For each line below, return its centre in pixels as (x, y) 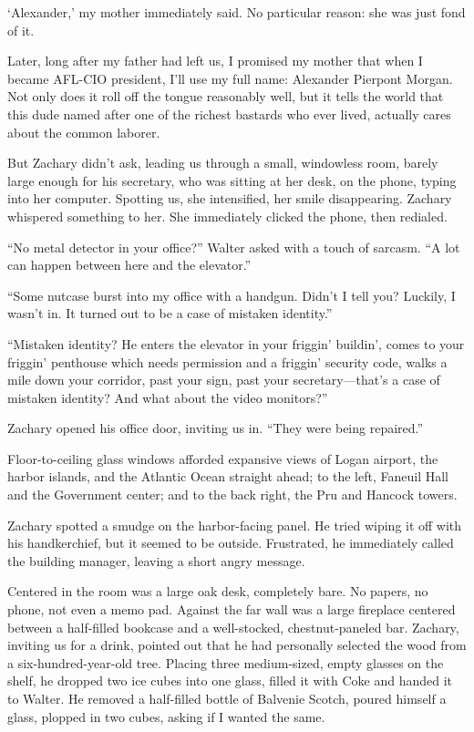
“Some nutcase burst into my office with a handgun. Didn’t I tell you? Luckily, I (232, 295)
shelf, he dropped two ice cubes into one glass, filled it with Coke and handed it (230, 680)
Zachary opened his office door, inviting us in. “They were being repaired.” (216, 428)
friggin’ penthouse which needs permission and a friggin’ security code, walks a (227, 361)
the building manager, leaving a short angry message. (156, 560)
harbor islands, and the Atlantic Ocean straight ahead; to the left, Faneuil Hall (228, 476)
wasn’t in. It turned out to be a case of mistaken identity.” (170, 313)
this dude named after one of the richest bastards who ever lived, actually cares (229, 113)
